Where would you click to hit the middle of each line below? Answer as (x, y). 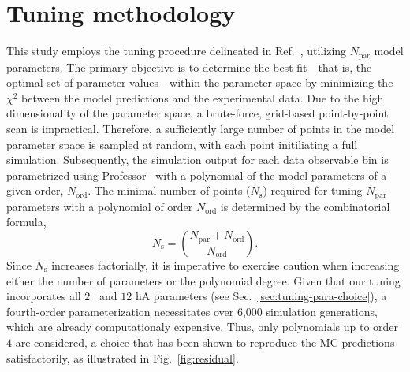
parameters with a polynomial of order (100, 206)
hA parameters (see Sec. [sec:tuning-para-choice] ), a (261, 296)
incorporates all (44, 296)
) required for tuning (313, 190)
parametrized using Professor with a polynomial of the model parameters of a (197, 175)
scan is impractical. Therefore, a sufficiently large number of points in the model (201, 128)
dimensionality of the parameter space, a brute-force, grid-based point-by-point (198, 113)
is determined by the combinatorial (305, 206)
